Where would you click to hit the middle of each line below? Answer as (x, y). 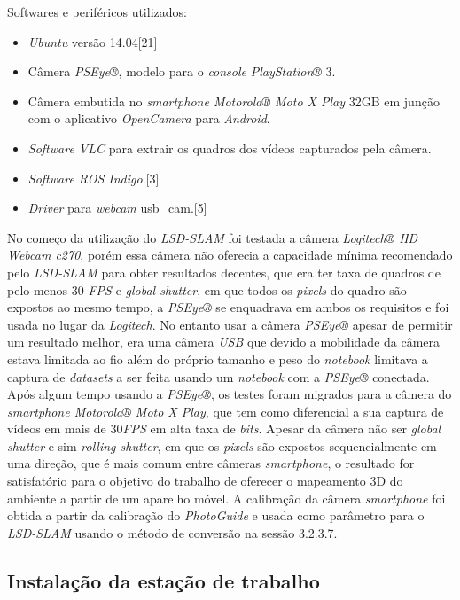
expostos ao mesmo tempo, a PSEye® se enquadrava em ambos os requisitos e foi (228, 307)
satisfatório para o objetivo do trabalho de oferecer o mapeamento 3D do (205, 481)
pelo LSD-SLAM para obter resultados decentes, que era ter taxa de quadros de (224, 272)
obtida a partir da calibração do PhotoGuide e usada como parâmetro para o (216, 515)
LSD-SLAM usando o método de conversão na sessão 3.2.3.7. (172, 532)
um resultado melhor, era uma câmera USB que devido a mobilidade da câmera (224, 342)
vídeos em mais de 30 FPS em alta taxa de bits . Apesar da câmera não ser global (224, 429)
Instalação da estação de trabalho (164, 580)
